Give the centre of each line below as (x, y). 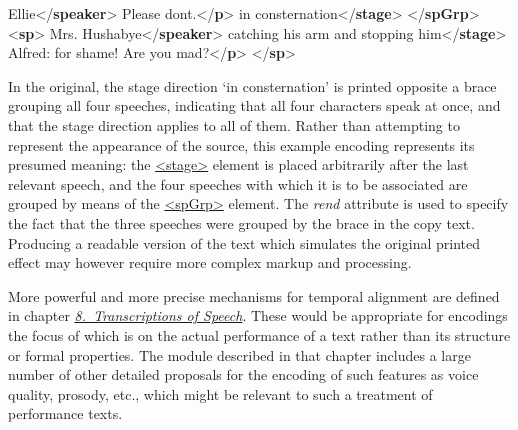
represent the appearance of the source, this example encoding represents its (241, 144)
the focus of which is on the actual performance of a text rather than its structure (259, 334)
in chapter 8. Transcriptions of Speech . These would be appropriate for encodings (258, 315)
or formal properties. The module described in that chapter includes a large (239, 354)
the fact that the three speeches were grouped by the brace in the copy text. (241, 222)
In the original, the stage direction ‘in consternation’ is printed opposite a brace (252, 85)
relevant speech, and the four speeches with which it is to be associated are (238, 183)
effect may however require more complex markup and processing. (210, 262)
